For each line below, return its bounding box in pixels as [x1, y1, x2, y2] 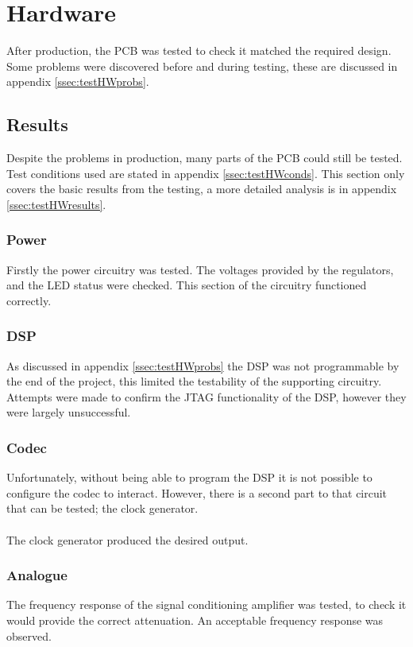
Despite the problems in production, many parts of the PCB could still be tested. [6, 149, 403, 166]
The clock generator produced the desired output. [6, 531, 249, 548]
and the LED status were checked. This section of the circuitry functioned [6, 277, 367, 293]
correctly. [6, 292, 52, 308]
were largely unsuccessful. [6, 404, 131, 420]
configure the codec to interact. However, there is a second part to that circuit [6, 484, 388, 501]
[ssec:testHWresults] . [6, 196, 106, 212]
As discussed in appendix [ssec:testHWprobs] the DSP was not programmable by [6, 357, 399, 374]
